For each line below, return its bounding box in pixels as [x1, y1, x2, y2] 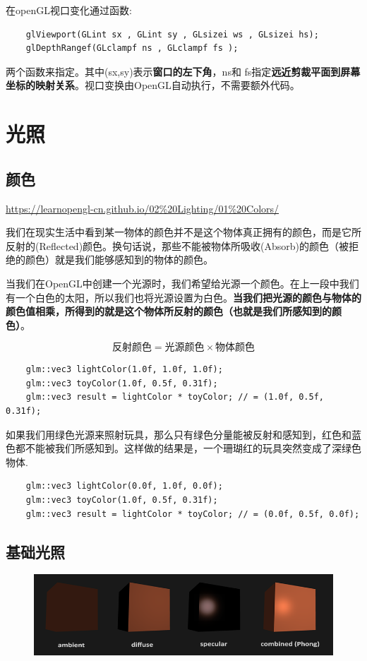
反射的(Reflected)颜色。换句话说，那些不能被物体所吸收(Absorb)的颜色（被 [6, 238, 349, 253]
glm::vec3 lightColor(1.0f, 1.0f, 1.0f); [25, 364, 223, 375]
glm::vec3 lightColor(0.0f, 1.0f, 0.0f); [25, 481, 223, 492]
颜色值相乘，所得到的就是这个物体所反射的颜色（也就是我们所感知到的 [6, 304, 332, 318]
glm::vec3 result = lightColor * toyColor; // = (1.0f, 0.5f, [25, 392, 325, 403]
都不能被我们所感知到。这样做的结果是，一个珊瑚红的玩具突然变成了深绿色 [15, 441, 361, 455]
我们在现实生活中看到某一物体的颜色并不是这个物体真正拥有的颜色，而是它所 [6, 225, 361, 239]
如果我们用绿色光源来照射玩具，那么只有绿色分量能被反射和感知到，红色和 [6, 427, 351, 441]
